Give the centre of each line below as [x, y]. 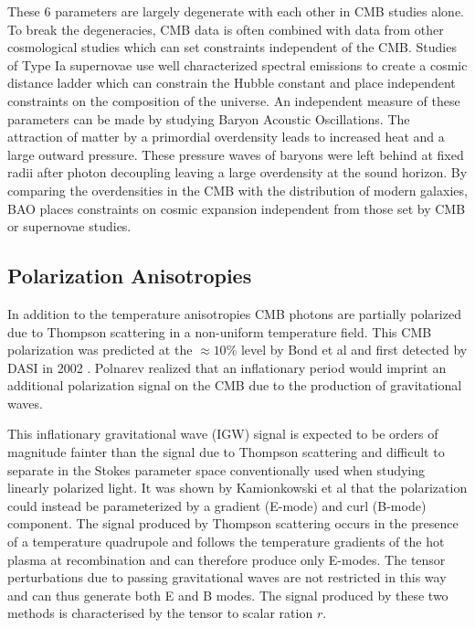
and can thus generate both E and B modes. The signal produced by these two [228, 595]
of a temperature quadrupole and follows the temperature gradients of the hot [226, 542]
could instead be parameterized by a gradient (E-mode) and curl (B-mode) [217, 505]
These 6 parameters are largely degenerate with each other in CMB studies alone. [236, 11]
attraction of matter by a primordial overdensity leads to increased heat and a [226, 137]
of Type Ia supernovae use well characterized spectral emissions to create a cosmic [237, 64]
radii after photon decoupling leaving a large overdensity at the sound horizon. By [237, 172]
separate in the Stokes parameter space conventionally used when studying [216, 469]
